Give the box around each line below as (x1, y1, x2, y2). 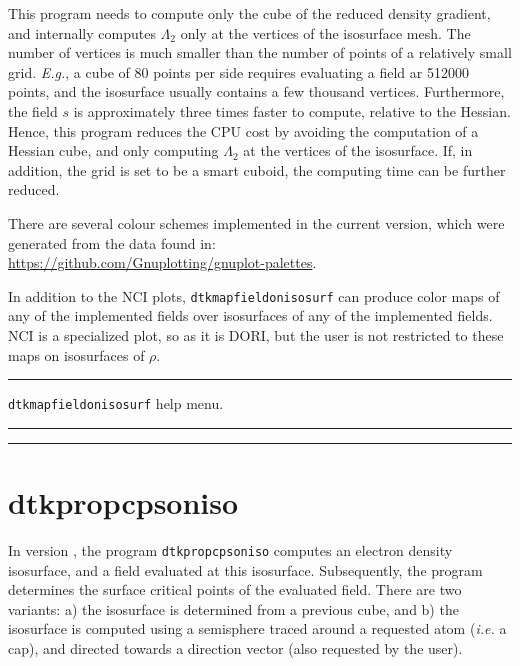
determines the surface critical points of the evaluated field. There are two (8, 579, 462, 600)
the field (8, 100, 58, 121)
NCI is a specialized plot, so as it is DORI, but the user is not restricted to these (8, 324, 504, 345)
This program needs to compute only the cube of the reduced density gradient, (8, 3, 491, 23)
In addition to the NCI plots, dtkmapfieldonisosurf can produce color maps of (8, 285, 500, 306)
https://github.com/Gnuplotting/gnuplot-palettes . (8, 252, 317, 273)
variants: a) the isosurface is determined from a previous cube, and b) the (8, 598, 459, 619)
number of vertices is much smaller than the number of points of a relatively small (8, 42, 512, 63)
